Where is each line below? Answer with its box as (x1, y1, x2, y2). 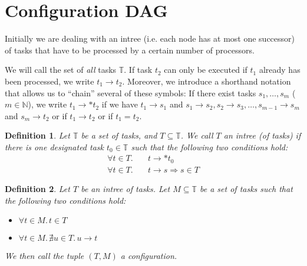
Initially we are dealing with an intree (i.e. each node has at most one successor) (5, 32, 295, 45)
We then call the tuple (5, 250, 84, 262)
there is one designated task (5, 140, 104, 153)
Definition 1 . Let (5, 129, 70, 142)
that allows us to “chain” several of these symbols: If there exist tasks (5, 86, 256, 99)
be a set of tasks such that (200, 182, 293, 194)
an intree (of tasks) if (223, 129, 301, 142)
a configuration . (120, 250, 177, 262)
